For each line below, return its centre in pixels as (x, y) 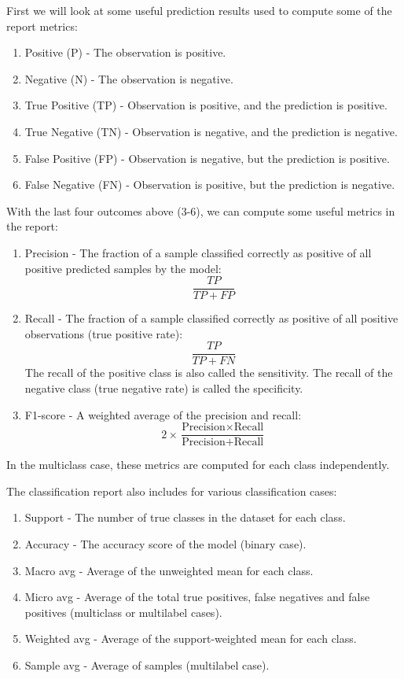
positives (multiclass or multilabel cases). (123, 612)
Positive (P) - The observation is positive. (125, 52)
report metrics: (42, 26)
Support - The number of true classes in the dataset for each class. (185, 517)
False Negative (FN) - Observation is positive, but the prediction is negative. (210, 185)
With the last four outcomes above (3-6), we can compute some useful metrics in (201, 210)
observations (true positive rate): (104, 333)
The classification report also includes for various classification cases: (172, 491)
